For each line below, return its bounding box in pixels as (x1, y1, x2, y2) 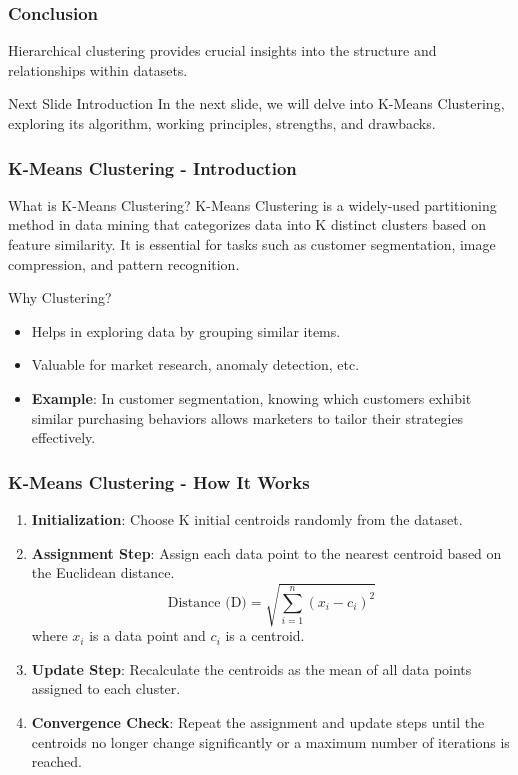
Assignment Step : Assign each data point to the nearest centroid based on (31, 542, 502, 563)
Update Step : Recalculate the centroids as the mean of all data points (31, 658, 472, 679)
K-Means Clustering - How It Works (8, 469, 310, 494)
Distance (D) (167, 595, 247, 610)
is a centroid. (225, 625, 305, 646)
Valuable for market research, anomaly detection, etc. (31, 354, 360, 375)
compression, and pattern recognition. (8, 253, 240, 274)
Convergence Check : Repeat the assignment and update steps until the (31, 712, 485, 733)
